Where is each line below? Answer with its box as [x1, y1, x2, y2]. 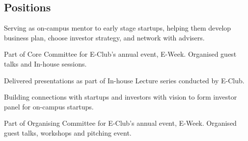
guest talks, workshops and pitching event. [4, 127, 132, 138]
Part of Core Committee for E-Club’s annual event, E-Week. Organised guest [4, 49, 237, 59]
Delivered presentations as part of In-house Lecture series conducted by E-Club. [4, 75, 245, 85]
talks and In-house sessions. [4, 58, 87, 69]
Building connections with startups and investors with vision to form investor [4, 92, 237, 102]
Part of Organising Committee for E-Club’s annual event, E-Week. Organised [4, 118, 237, 128]
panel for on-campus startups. [4, 101, 94, 111]
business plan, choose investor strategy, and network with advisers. [4, 32, 205, 42]
